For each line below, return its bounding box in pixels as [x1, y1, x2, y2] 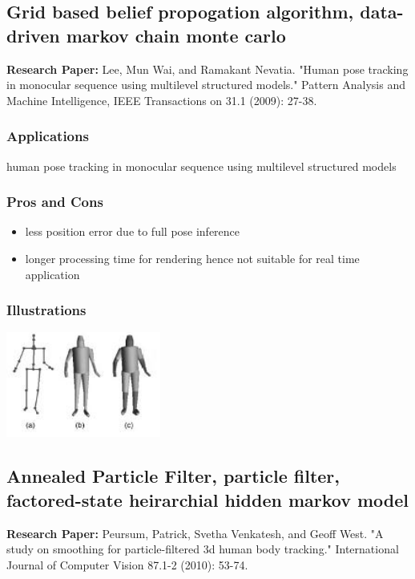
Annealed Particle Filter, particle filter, [6, 464, 340, 488]
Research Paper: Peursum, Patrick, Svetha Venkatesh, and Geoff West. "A [6, 524, 384, 541]
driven [6, 22, 60, 47]
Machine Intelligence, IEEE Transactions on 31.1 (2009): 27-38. [6, 91, 317, 108]
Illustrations [6, 300, 87, 320]
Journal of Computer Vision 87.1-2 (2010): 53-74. [6, 556, 248, 573]
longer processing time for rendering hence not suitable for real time [25, 250, 360, 266]
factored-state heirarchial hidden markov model [6, 487, 409, 512]
